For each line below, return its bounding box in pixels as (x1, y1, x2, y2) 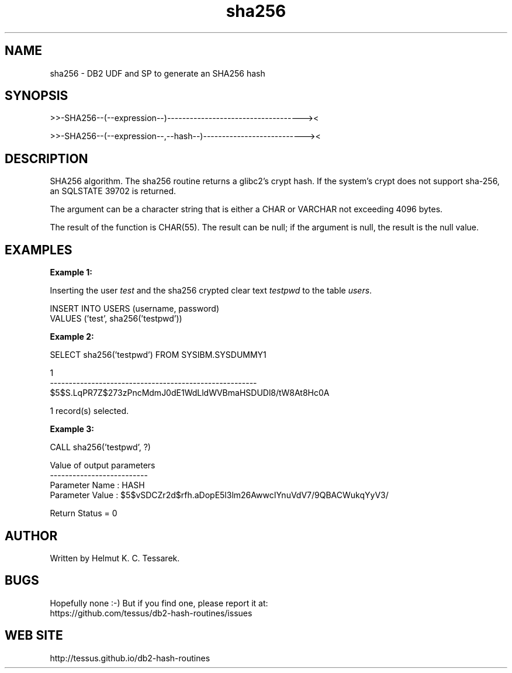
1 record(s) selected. (50, 406, 129, 416)
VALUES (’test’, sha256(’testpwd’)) (50, 313, 182, 324)
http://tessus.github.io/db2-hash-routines (50, 653, 210, 663)
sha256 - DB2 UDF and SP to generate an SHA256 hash (50, 68, 265, 78)
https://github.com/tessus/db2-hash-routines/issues (50, 608, 252, 618)
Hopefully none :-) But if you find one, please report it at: (50, 598, 268, 608)
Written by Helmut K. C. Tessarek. (50, 553, 180, 563)
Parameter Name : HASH (50, 480, 145, 491)
